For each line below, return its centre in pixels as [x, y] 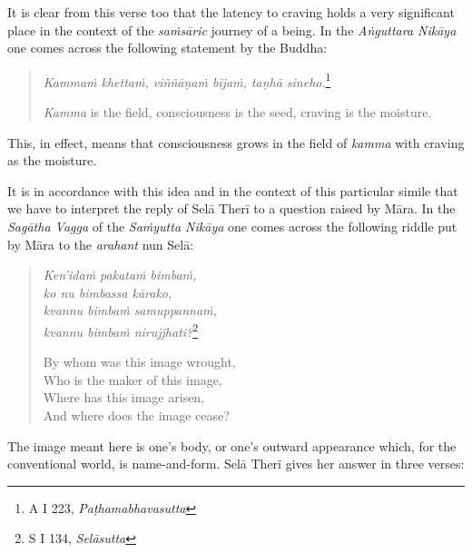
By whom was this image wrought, [139, 362]
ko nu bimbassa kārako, [108, 292]
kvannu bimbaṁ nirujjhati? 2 [121, 330]
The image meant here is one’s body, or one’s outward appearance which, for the [232, 445]
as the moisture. [52, 160]
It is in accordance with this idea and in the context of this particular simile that [233, 190]
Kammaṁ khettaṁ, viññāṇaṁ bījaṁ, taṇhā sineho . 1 [187, 80]
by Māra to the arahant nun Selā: [101, 244]
